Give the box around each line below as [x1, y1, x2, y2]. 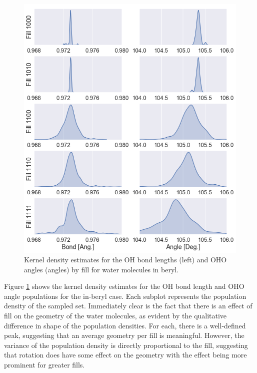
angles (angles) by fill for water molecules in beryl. [24, 264, 179, 274]
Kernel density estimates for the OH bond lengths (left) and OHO [24, 254, 227, 265]
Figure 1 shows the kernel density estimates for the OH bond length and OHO [4, 281, 244, 291]
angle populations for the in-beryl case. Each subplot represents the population [4, 290, 246, 301]
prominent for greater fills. [4, 359, 85, 370]
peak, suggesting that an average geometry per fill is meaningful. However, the [4, 330, 244, 340]
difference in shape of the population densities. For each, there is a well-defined [4, 320, 246, 330]
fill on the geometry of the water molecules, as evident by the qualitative [4, 310, 227, 321]
